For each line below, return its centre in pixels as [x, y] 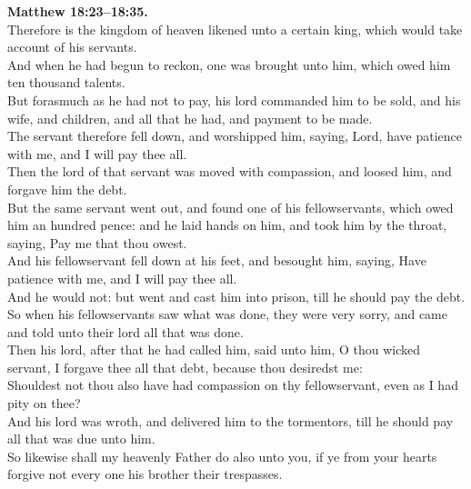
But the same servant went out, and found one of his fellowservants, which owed [230, 207]
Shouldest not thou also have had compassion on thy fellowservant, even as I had [233, 385]
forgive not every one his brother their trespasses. [145, 474]
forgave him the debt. [67, 189]
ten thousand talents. [66, 82]
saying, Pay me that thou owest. [97, 242]
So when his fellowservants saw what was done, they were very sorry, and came [227, 314]
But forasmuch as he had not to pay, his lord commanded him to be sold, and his [234, 100]
